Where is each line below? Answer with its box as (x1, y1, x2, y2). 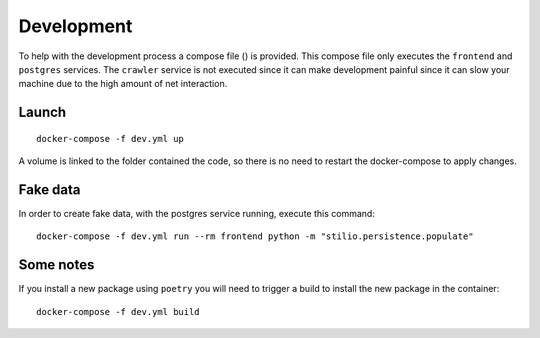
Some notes (18, 256, 95, 274)
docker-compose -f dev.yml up (36, 133, 185, 144)
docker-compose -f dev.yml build (36, 306, 200, 317)
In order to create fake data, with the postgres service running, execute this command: (18, 208, 375, 220)
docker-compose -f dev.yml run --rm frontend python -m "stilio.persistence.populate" (36, 231, 474, 242)
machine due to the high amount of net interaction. (18, 78, 228, 90)
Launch (18, 104, 67, 121)
